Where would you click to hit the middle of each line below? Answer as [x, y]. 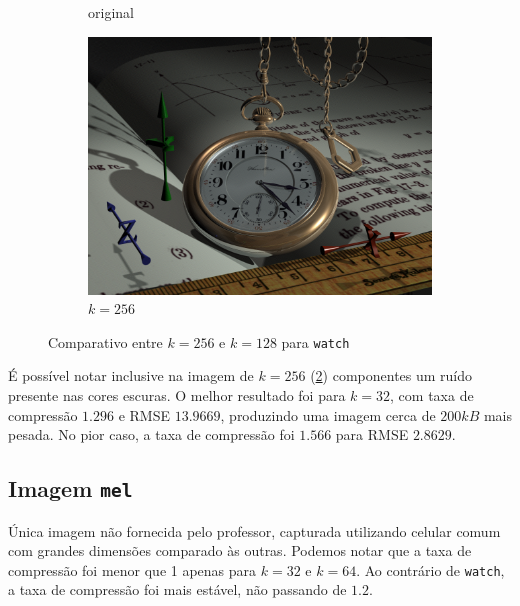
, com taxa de [432, 395]
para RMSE [372, 434]
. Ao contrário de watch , [430, 569]
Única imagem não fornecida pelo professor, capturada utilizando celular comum [254, 530]
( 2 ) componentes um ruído [391, 375]
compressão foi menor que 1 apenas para [132, 569]
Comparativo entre [105, 341]
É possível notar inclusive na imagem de [131, 375]
